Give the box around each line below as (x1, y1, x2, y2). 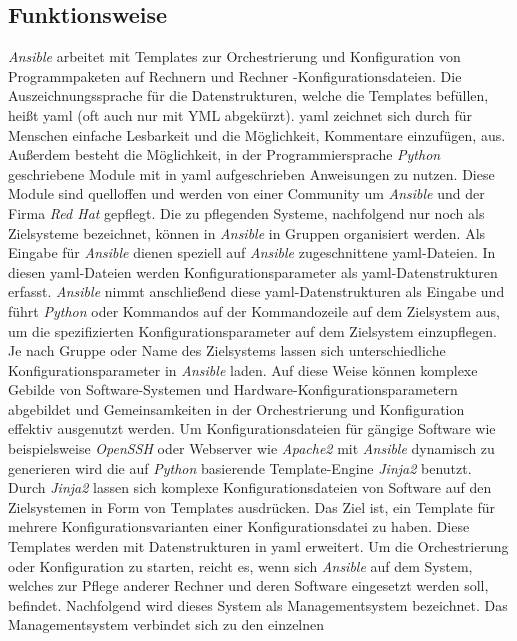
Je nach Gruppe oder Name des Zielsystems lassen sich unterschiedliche (8, 340, 446, 361)
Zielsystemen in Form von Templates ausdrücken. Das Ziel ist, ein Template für (8, 496, 496, 517)
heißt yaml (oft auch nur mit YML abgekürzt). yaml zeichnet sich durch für (8, 104, 473, 125)
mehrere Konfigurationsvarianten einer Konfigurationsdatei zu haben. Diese (8, 516, 470, 537)
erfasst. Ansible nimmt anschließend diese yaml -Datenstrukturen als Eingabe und (8, 281, 505, 302)
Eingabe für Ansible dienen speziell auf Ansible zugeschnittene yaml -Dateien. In (8, 242, 496, 263)
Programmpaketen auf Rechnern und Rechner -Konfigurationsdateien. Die (8, 65, 462, 86)
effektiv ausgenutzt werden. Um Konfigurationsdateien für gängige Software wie (8, 418, 496, 439)
